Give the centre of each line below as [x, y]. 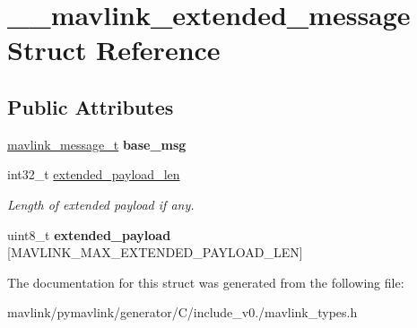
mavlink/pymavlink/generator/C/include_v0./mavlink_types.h [182, 312]
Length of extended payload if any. [101, 204]
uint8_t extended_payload [89, 234]
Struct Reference [114, 50]
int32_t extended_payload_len [94, 174]
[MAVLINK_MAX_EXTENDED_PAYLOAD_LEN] [155, 252]
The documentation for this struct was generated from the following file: [206, 282]
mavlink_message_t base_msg [97, 144]
